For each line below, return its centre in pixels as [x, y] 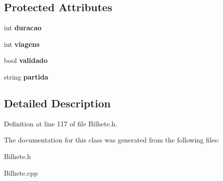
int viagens [22, 44]
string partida [26, 76]
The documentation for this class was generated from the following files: [112, 140]
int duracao [23, 28]
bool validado [26, 60]
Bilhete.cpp [21, 172]
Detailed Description [57, 103]
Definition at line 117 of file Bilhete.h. [61, 123]
